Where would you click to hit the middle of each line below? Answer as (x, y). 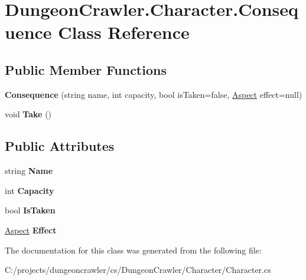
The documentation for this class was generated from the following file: (133, 250)
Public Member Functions (86, 69)
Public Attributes (60, 146)
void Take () (28, 114)
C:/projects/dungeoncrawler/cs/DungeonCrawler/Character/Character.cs (138, 270)
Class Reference (124, 32)
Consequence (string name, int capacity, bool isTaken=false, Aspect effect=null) (154, 94)
